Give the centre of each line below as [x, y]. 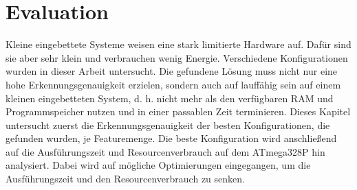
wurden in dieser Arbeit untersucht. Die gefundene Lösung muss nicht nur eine [172, 71]
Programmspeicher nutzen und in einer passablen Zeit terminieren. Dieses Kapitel [178, 111]
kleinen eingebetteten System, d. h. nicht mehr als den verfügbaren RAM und [170, 98]
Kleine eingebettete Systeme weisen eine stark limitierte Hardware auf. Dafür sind [178, 44]
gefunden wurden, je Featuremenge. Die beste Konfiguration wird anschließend [171, 138]
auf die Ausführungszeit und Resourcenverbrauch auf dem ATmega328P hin [165, 151]
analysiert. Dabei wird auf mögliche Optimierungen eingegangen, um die [158, 165]
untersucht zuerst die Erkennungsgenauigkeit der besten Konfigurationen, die [168, 124]
